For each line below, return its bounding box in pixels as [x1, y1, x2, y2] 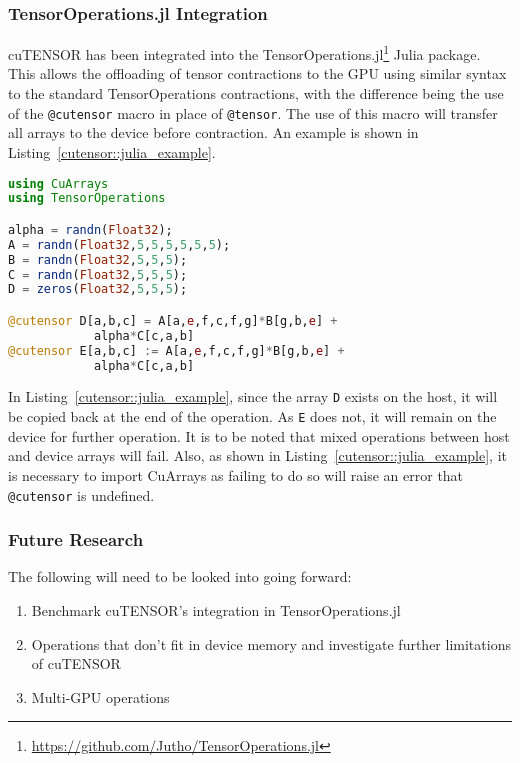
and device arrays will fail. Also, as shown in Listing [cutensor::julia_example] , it [8, 445, 508, 466]
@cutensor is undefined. [8, 484, 155, 505]
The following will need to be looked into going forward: [8, 566, 352, 587]
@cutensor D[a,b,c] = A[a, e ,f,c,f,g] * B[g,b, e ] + [8, 313, 338, 328]
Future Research [8, 527, 144, 552]
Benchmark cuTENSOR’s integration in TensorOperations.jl [31, 600, 401, 620]
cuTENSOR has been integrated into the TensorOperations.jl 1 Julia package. [8, 41, 481, 64]
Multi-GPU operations [31, 686, 170, 707]
